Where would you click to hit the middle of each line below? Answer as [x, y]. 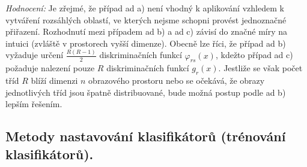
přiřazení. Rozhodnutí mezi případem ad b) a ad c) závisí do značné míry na [147, 31]
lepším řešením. [34, 104]
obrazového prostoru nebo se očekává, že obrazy [177, 81]
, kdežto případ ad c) [254, 55]
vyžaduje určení [35, 55]
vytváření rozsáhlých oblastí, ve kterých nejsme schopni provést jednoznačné [146, 19]
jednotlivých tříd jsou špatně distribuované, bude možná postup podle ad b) [146, 92]
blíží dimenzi [54, 81]
